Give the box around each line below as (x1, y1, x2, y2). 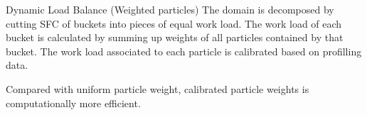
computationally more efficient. (6, 95, 141, 110)
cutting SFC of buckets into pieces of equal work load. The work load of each (6, 16, 342, 31)
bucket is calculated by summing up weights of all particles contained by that (6, 30, 344, 45)
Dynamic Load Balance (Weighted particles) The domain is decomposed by (6, 2, 334, 16)
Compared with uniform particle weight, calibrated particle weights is (6, 81, 309, 96)
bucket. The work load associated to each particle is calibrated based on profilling (6, 43, 362, 58)
